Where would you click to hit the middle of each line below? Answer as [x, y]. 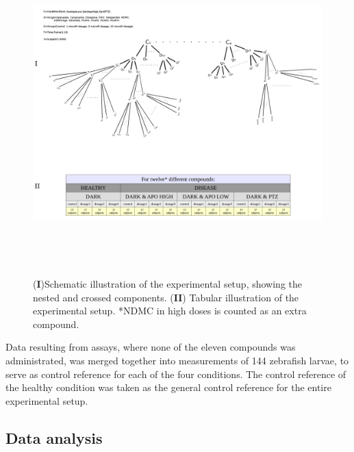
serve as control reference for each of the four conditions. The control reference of [176, 374]
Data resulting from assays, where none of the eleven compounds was [151, 347]
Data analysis [54, 437]
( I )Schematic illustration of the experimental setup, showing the [167, 284]
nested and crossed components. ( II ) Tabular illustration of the [166, 297]
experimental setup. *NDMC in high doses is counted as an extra [170, 311]
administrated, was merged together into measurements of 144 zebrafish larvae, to [177, 360]
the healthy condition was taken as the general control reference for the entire [168, 387]
